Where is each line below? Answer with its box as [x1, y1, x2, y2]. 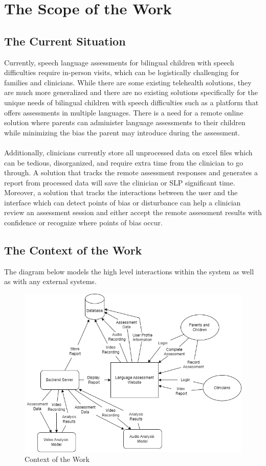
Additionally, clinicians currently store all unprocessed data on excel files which [4, 147, 253, 157]
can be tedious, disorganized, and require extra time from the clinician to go [4, 157, 243, 168]
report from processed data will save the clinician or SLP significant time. [4, 177, 235, 188]
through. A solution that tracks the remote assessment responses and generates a [4, 167, 258, 178]
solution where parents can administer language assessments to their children [4, 117, 246, 128]
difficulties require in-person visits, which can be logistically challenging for [4, 67, 239, 78]
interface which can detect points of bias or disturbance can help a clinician [4, 197, 241, 207]
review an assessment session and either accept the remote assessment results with [4, 207, 262, 218]
